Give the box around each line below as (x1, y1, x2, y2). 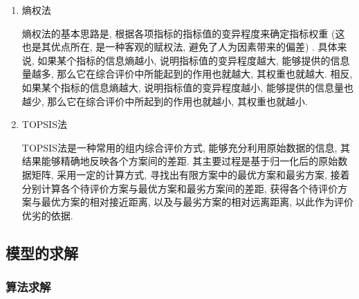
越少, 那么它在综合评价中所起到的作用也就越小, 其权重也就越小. (21, 93, 308, 108)
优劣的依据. (21, 208, 73, 222)
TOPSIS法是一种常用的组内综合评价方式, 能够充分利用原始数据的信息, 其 (21, 140, 351, 154)
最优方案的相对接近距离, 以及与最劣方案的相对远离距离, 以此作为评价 (41, 194, 353, 209)
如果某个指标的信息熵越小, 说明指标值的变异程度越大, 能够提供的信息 (37, 53, 350, 67)
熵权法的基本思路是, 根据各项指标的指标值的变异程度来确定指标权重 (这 (21, 26, 345, 40)
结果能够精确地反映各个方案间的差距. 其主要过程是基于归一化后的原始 (21, 154, 338, 168)
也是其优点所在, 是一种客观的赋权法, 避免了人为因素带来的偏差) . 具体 (21, 39, 338, 54)
